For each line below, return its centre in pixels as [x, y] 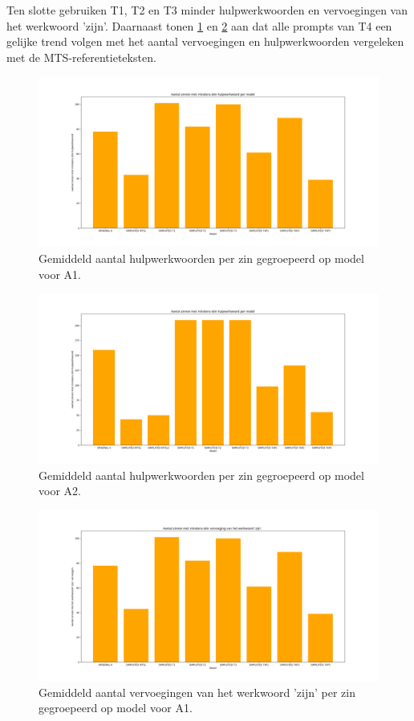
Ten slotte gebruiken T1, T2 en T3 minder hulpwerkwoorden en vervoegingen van [207, 10]
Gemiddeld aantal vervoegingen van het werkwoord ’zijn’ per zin [197, 692]
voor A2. [60, 491]
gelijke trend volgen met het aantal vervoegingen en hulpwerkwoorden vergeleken [205, 41]
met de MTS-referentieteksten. [81, 57]
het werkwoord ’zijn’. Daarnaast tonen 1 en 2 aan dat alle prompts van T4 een [199, 25]
